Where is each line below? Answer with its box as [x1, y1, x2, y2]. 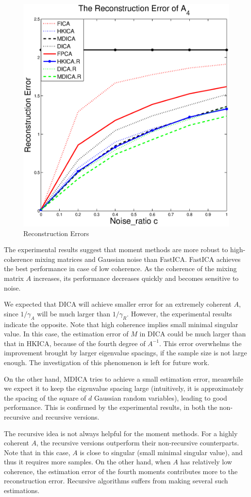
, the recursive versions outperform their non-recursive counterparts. [36, 438, 239, 448]
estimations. [4, 485, 40, 496]
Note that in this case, [4, 447, 70, 457]
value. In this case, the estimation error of [4, 329, 129, 339]
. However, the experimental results [127, 308, 232, 318]
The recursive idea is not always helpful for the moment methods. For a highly [4, 428, 238, 438]
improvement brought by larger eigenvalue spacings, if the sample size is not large [4, 348, 247, 358]
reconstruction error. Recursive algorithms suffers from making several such [4, 476, 228, 486]
